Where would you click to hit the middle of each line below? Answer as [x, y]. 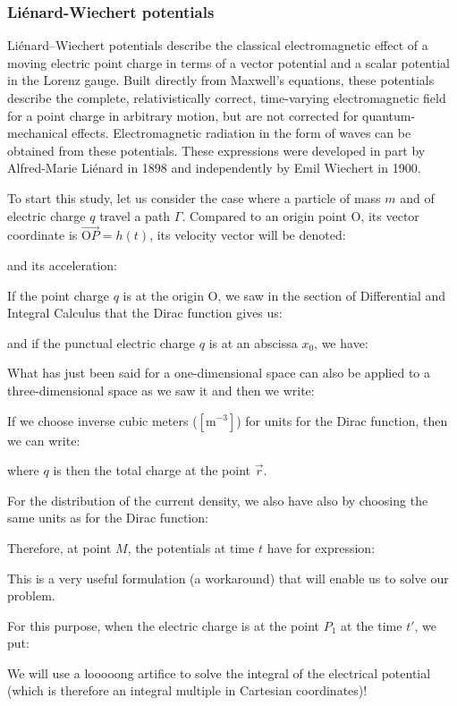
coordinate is [42, 235]
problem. [31, 595]
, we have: [341, 342]
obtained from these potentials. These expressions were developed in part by [216, 150]
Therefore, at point [59, 547]
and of [417, 197]
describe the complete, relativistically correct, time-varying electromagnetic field [227, 98]
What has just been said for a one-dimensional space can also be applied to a [219, 373]
